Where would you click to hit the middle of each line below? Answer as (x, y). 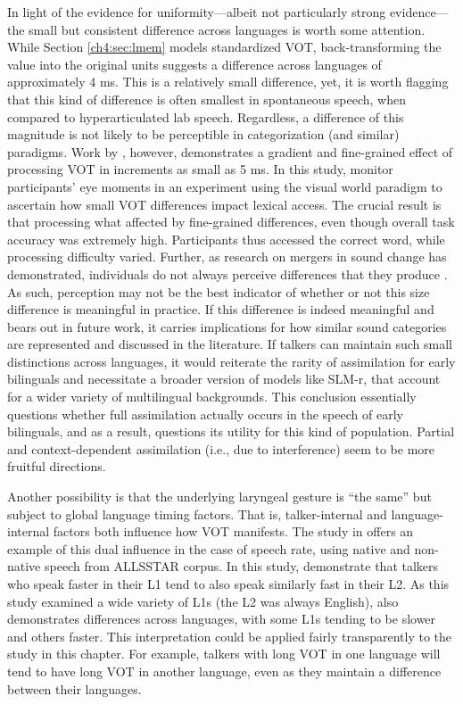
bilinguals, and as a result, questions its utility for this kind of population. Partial (231, 431)
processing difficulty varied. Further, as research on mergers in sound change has (227, 257)
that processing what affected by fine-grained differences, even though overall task (231, 222)
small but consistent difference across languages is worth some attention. (227, 29)
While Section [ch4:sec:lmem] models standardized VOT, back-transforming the (224, 47)
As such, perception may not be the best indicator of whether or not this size (219, 291)
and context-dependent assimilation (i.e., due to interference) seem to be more (221, 448)
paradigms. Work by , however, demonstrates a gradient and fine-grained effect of (230, 151)
